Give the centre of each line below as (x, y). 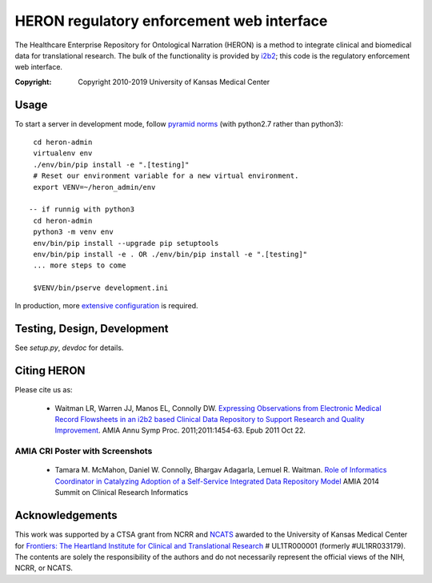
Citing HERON (50, 371)
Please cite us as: (44, 390)
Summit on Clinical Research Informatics (122, 493)
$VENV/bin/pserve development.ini (101, 288)
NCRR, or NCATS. (44, 568)
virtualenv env (63, 153)
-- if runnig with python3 (82, 209)
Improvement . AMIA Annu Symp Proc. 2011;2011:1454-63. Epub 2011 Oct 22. (180, 430)
